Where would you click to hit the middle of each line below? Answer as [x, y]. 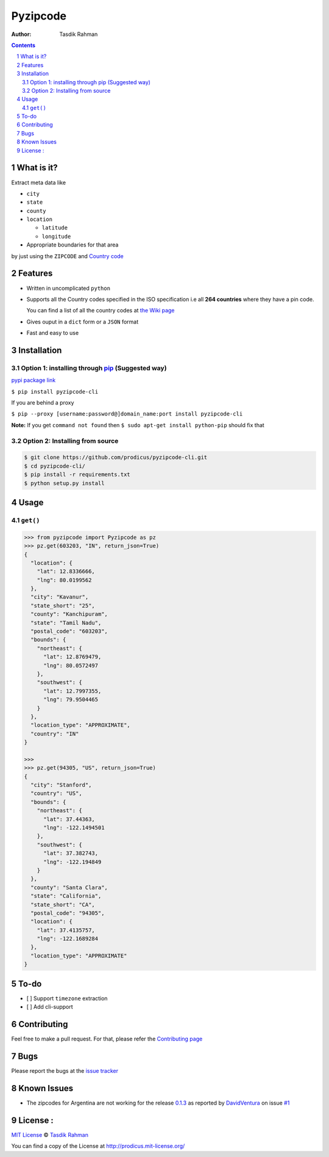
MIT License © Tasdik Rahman [50, 1134]
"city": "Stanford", [61, 785]
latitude [55, 228]
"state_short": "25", [63, 605]
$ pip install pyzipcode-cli [55, 391]
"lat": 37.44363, [69, 819]
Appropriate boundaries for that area [73, 245]
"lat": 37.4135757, [66, 930]
